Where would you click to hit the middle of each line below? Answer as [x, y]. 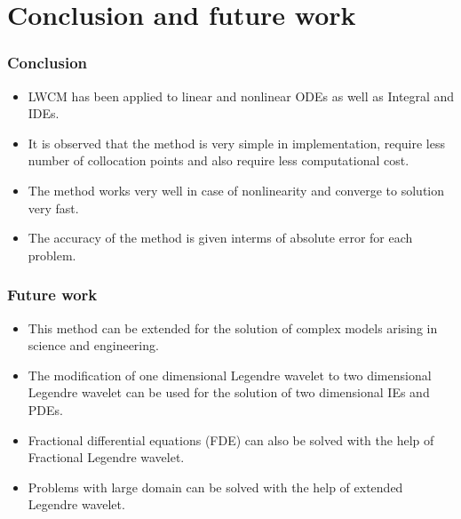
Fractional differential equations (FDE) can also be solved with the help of [231, 439]
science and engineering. [93, 345]
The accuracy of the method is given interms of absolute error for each [220, 238]
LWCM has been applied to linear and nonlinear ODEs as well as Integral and [241, 96]
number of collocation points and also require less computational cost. [219, 160]
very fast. [53, 208]
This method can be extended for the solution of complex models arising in [233, 327]
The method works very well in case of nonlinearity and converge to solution [236, 190]
